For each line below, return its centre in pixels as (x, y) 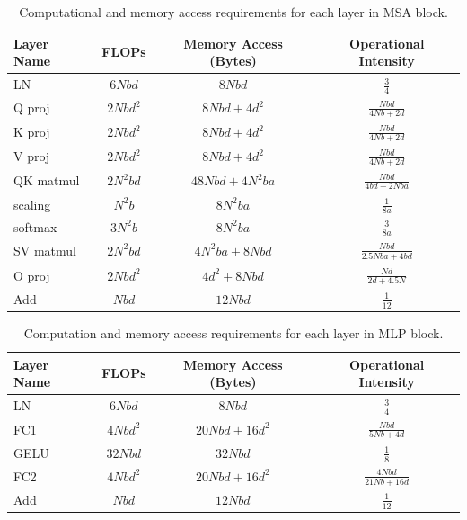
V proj (32, 156)
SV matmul (45, 250)
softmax (35, 226)
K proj (32, 132)
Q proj (32, 108)
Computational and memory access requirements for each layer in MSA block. (233, 12)
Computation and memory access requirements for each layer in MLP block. (233, 333)
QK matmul (47, 180)
